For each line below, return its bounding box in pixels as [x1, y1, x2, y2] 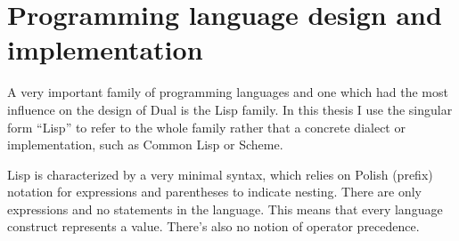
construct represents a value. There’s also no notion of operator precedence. [7, 217, 420, 236]
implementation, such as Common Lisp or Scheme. [7, 135, 283, 154]
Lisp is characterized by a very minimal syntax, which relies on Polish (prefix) [7, 165, 433, 183]
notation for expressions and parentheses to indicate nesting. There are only [7, 182, 422, 201]
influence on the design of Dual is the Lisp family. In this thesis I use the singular [7, 100, 453, 118]
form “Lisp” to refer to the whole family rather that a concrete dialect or [7, 117, 406, 136]
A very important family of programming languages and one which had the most [7, 83, 448, 101]
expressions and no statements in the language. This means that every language [7, 199, 443, 218]
